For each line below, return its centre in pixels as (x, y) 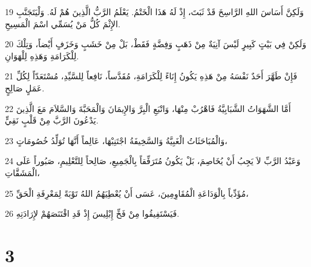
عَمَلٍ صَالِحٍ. (25, 87)
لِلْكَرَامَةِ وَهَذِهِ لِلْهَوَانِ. (42, 55)
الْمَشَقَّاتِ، (22, 172)
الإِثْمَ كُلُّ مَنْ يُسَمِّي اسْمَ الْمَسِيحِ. (63, 23)
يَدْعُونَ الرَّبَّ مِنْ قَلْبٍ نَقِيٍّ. (52, 120)
